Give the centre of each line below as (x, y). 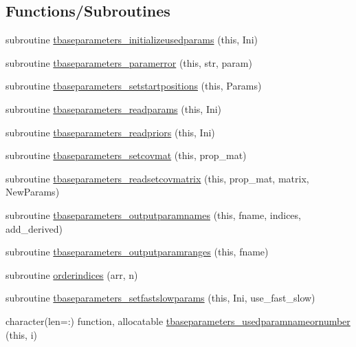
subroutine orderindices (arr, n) (72, 274)
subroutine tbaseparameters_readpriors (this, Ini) (110, 132)
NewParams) (33, 192)
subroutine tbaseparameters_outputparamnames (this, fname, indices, (153, 214)
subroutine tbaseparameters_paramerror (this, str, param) (129, 62)
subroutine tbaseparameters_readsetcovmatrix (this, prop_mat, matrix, (157, 178)
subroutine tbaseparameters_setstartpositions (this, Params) (134, 86)
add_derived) (34, 228)
